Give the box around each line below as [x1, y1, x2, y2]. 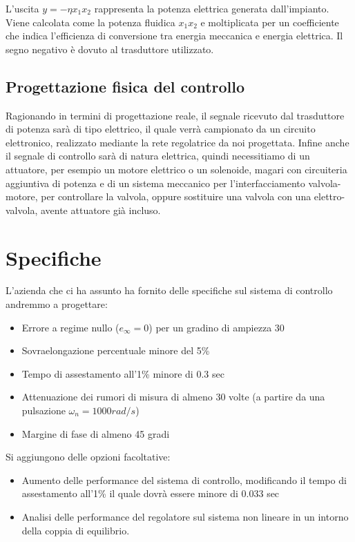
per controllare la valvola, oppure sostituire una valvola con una [41, 189, 311, 204]
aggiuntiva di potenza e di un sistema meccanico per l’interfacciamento [6, 175, 305, 190]
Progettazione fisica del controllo [6, 75, 245, 97]
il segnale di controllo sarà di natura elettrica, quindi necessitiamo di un [6, 148, 310, 163]
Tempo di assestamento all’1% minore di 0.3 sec [21, 366, 224, 380]
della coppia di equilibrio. [21, 523, 130, 537]
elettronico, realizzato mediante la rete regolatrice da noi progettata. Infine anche [6, 135, 349, 149]
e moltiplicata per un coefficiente [200, 14, 339, 29]
